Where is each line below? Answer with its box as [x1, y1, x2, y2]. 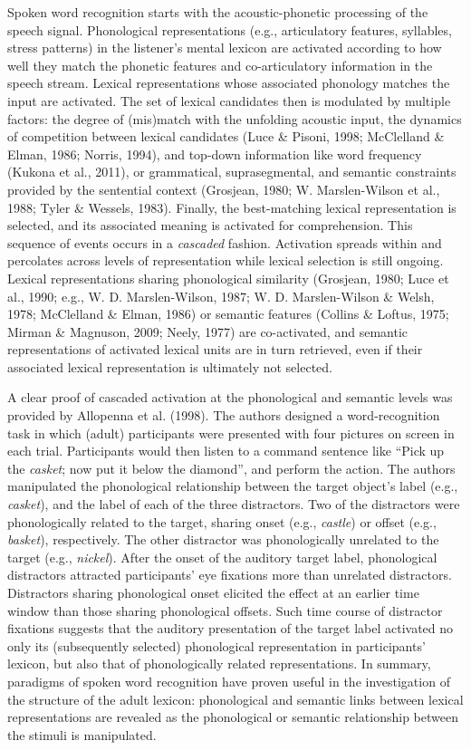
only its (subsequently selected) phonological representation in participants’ [7, 636, 426, 655]
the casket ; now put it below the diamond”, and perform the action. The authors [7, 458, 456, 477]
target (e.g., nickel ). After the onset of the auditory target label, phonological [7, 547, 437, 566]
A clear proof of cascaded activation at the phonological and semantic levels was [7, 388, 453, 407]
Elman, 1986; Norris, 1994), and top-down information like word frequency [7, 144, 422, 163]
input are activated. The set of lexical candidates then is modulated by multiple [7, 91, 451, 110]
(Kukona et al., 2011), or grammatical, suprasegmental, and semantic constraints [7, 162, 457, 181]
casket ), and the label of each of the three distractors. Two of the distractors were [7, 495, 460, 514]
